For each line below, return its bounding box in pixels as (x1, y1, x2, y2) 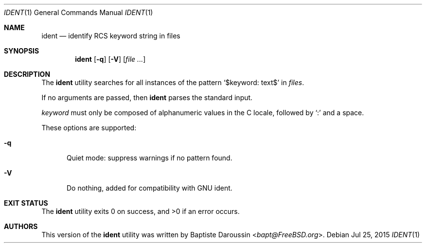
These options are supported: (41, 123, 137, 132)
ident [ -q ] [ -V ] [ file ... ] (75, 55, 146, 63)
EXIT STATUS (4, 199, 48, 207)
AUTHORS (4, 222, 38, 230)
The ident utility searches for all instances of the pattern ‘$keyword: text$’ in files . (41, 78, 304, 87)
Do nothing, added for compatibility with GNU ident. (67, 184, 232, 192)
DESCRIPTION (4, 70, 51, 78)
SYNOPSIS (4, 47, 39, 55)
